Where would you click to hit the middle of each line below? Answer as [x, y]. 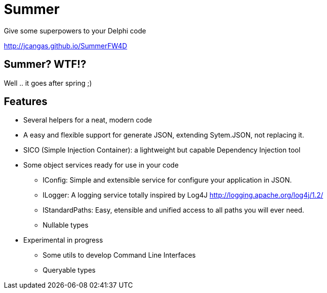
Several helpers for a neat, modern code [88, 120]
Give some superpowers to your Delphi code [75, 31]
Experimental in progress [63, 240]
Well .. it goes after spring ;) [48, 83]
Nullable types [66, 225]
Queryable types [69, 270]
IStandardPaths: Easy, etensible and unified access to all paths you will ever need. [173, 210]
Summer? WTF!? [45, 64]
